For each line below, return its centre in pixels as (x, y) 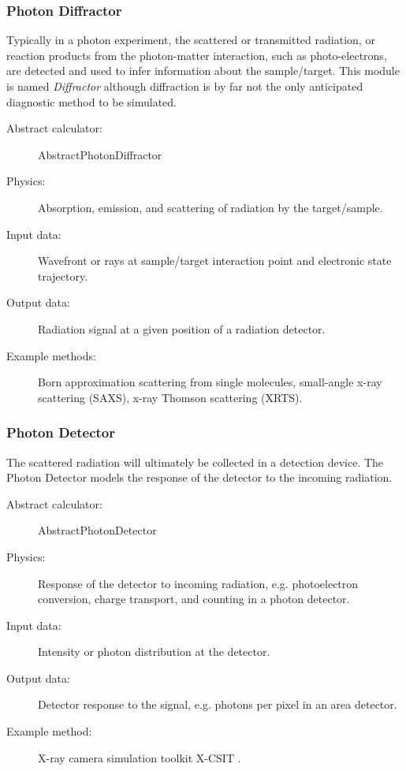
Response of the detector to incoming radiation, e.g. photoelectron (198, 583)
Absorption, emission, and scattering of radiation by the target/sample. (210, 207)
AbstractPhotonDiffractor (100, 154)
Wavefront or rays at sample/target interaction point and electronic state (215, 261)
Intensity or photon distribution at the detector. (154, 652)
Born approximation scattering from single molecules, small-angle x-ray (210, 382)
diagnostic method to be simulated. (91, 101)
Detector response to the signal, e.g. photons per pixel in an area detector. (218, 704)
